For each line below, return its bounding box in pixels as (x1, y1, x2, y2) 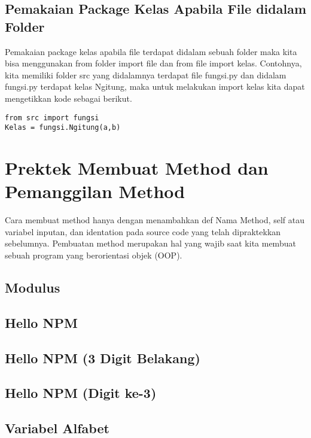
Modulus (5, 278, 60, 296)
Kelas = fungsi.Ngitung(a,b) (5, 123, 121, 132)
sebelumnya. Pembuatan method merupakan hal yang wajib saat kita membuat (5, 237, 296, 250)
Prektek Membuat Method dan (5, 156, 269, 180)
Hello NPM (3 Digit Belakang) (5, 348, 200, 367)
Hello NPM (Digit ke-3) (5, 384, 157, 402)
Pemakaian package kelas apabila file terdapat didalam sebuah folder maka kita (5, 45, 297, 57)
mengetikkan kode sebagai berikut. (5, 92, 132, 104)
